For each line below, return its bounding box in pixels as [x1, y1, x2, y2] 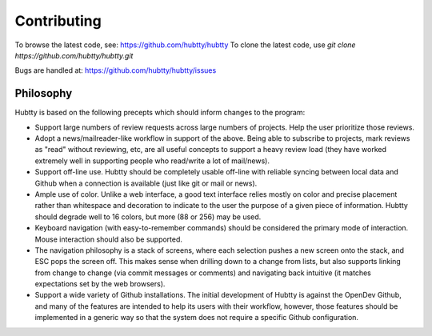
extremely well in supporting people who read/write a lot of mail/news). [34, 156, 270, 166]
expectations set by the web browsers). [34, 279, 166, 289]
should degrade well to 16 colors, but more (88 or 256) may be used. [34, 212, 262, 222]
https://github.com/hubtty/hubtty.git [14, 50, 134, 60]
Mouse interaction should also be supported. [34, 234, 183, 244]
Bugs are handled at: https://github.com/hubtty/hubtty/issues [14, 66, 217, 75]
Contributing [14, 12, 102, 30]
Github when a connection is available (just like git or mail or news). [34, 178, 258, 188]
